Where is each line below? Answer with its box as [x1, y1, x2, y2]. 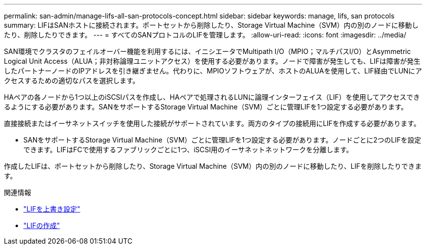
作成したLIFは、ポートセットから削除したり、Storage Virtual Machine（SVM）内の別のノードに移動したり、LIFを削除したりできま [4, 162, 422, 170]
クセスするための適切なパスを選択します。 [4, 76, 140, 85]
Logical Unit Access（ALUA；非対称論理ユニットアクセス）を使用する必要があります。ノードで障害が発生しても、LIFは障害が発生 [4, 57, 421, 65]
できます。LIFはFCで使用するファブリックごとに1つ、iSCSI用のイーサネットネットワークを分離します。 [23, 145, 353, 154]
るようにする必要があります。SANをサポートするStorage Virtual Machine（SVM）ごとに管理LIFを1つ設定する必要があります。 [4, 103, 408, 111]
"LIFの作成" [23, 221, 60, 230]
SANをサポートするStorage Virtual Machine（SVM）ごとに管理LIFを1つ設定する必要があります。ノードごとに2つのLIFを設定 [23, 136, 422, 144]
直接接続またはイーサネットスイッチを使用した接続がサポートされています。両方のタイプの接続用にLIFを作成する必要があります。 [4, 119, 421, 127]
